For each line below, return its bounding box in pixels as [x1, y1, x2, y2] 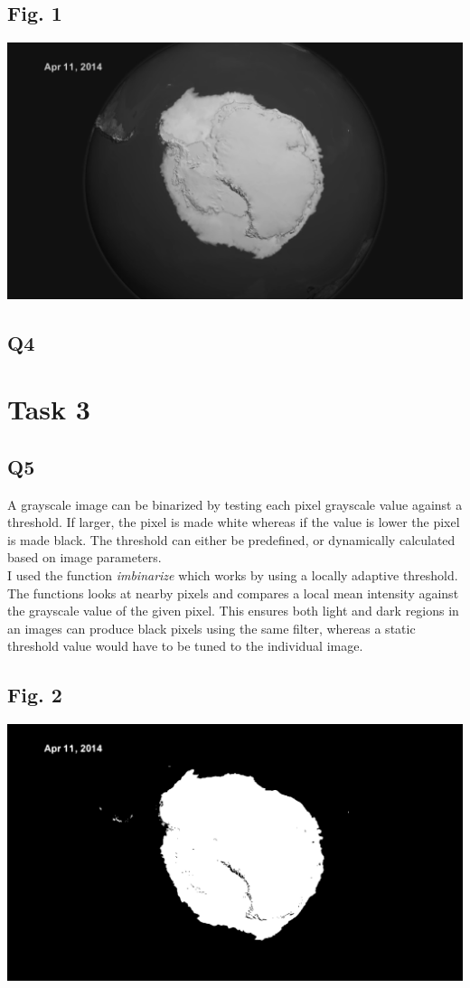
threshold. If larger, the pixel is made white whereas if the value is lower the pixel [7, 513, 460, 532]
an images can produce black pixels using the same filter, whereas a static [7, 618, 416, 637]
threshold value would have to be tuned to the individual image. [7, 636, 363, 655]
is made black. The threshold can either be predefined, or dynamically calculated [7, 530, 456, 549]
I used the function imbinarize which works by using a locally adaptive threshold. [7, 566, 458, 585]
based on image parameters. [7, 548, 162, 567]
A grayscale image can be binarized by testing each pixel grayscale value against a [7, 494, 463, 513]
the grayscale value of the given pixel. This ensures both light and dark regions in [7, 601, 459, 620]
